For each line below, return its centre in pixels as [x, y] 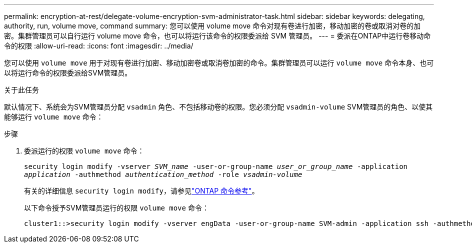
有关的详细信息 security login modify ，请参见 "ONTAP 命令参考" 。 [141, 191]
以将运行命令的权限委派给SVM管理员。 [68, 73]
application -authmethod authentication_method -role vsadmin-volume [163, 174]
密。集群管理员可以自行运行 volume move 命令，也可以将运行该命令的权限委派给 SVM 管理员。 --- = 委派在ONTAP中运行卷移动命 [217, 36]
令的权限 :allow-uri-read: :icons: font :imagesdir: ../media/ [99, 46]
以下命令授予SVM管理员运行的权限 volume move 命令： [116, 208]
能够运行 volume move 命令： [54, 117]
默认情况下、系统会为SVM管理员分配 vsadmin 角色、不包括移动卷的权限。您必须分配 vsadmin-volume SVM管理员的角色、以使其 [218, 107]
